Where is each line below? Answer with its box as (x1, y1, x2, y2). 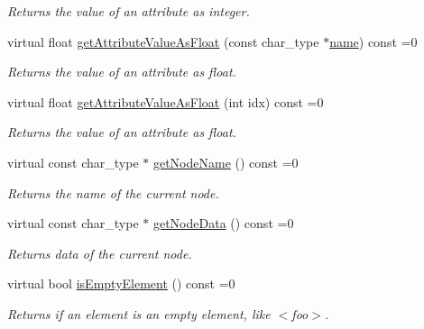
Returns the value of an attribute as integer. (7, 2, 250, 20)
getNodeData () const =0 (152, 214, 294, 233)
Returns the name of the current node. (7, 183, 219, 202)
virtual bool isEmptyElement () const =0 (7, 274, 235, 293)
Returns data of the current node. (7, 243, 192, 262)
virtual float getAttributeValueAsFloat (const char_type (7, 32, 319, 50)
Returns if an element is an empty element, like (7, 304, 271, 323)
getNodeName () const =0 (152, 152, 299, 171)
